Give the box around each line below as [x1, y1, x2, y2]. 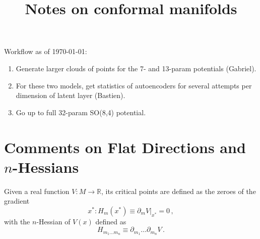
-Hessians [12, 156, 79, 177]
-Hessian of [36, 216, 71, 226]
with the [4, 216, 30, 226]
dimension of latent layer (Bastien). [16, 90, 125, 101]
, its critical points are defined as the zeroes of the [101, 185, 256, 196]
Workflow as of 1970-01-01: [4, 46, 87, 57]
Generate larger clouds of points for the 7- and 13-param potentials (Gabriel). [16, 63, 256, 73]
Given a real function [4, 185, 70, 196]
